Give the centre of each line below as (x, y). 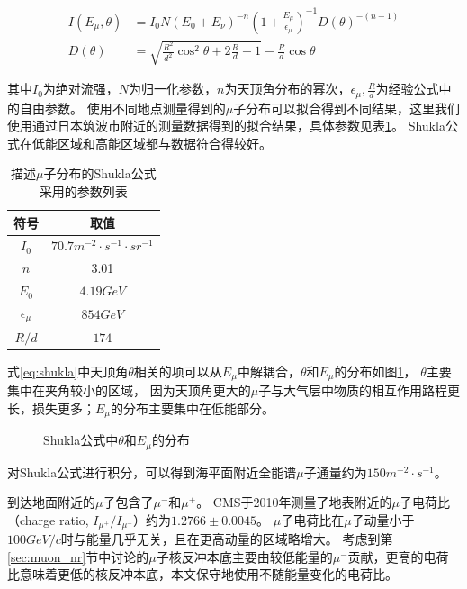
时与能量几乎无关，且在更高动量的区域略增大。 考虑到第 (227, 539)
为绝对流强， (81, 89)
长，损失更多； (51, 408)
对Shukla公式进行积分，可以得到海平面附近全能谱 (152, 471)
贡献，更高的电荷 (398, 556)
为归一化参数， (173, 89)
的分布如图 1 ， (375, 371)
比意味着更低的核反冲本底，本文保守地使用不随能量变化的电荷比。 (202, 574)
